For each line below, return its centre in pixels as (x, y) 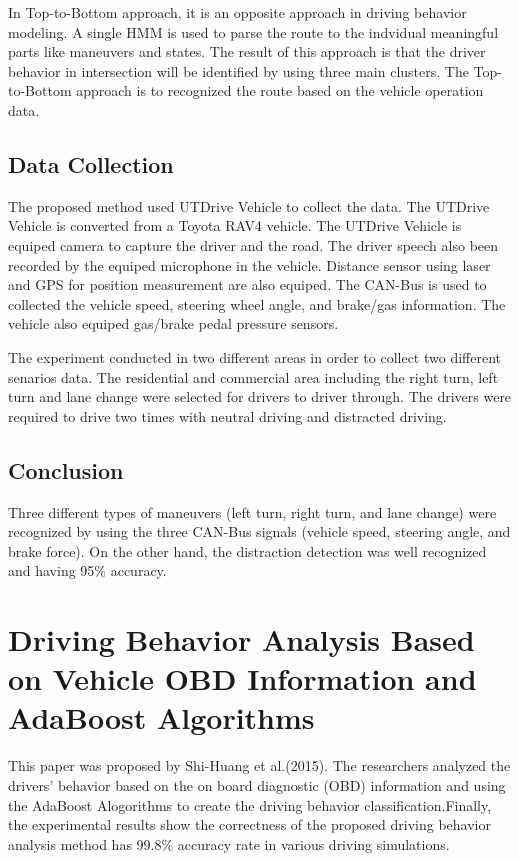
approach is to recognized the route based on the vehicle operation (280, 90)
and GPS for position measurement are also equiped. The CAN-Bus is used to (247, 284)
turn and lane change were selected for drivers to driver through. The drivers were (260, 396)
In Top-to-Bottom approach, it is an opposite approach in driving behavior (237, 12)
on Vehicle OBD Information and (242, 678)
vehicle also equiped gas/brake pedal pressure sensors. (173, 323)
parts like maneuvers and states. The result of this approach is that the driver (247, 51)
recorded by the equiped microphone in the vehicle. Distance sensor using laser (249, 264)
